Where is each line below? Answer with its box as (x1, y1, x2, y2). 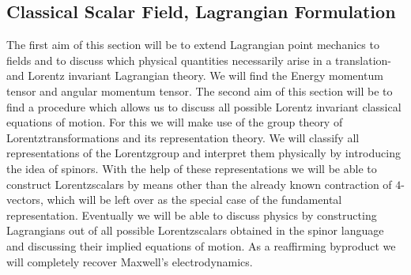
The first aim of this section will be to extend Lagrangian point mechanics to (6, 36, 379, 53)
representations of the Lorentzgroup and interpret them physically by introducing (6, 145, 401, 161)
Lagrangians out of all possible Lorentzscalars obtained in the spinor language (6, 222, 384, 239)
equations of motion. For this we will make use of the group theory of (6, 114, 343, 130)
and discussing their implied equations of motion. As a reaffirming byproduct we (6, 237, 396, 254)
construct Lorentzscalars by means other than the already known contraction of (6, 175, 392, 192)
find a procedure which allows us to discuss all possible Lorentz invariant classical (6, 98, 402, 115)
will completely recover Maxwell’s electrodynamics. (6, 253, 253, 269)
